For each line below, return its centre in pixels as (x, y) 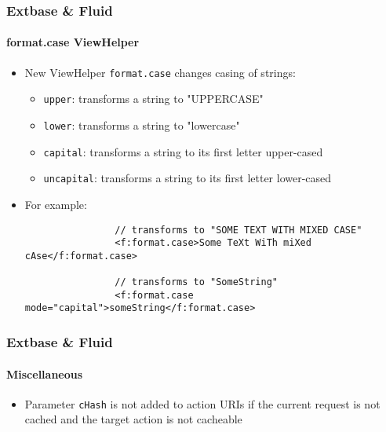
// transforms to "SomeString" (196, 282)
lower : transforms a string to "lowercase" (142, 124)
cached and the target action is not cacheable (133, 419)
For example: (56, 204)
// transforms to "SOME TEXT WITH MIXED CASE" (239, 230)
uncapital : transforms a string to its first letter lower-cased (188, 178)
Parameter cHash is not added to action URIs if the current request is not (202, 403)
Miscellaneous (45, 373)
